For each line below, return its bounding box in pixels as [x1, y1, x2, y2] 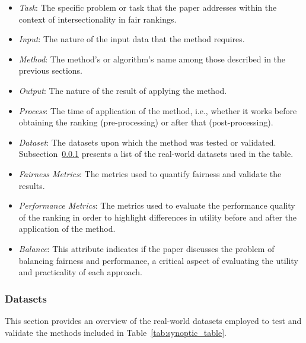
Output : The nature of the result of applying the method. [18, 84, 227, 96]
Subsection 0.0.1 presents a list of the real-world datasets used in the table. [18, 147, 294, 160]
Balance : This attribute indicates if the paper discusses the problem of [18, 242, 275, 254]
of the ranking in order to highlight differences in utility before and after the [18, 210, 297, 223]
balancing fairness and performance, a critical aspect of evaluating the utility [18, 254, 298, 266]
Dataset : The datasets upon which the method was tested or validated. [18, 136, 276, 148]
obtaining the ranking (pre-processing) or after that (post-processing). [18, 116, 273, 128]
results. [18, 179, 45, 191]
